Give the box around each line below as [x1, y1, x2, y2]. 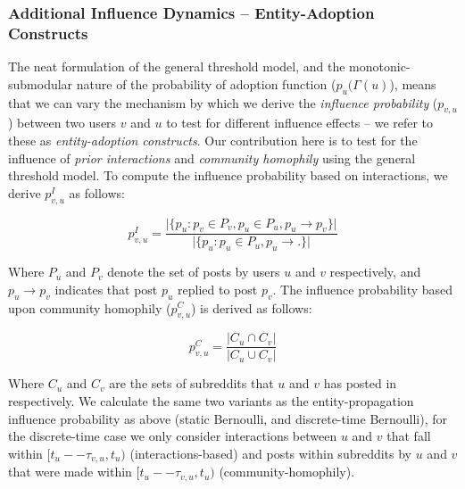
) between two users [8, 113, 117, 132]
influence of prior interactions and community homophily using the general [8, 148, 416, 167]
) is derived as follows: [191, 298, 312, 317]
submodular [8, 74, 73, 93]
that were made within [8, 462, 132, 481]
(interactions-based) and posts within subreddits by [129, 443, 412, 462]
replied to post [178, 279, 258, 298]
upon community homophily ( [8, 298, 171, 317]
